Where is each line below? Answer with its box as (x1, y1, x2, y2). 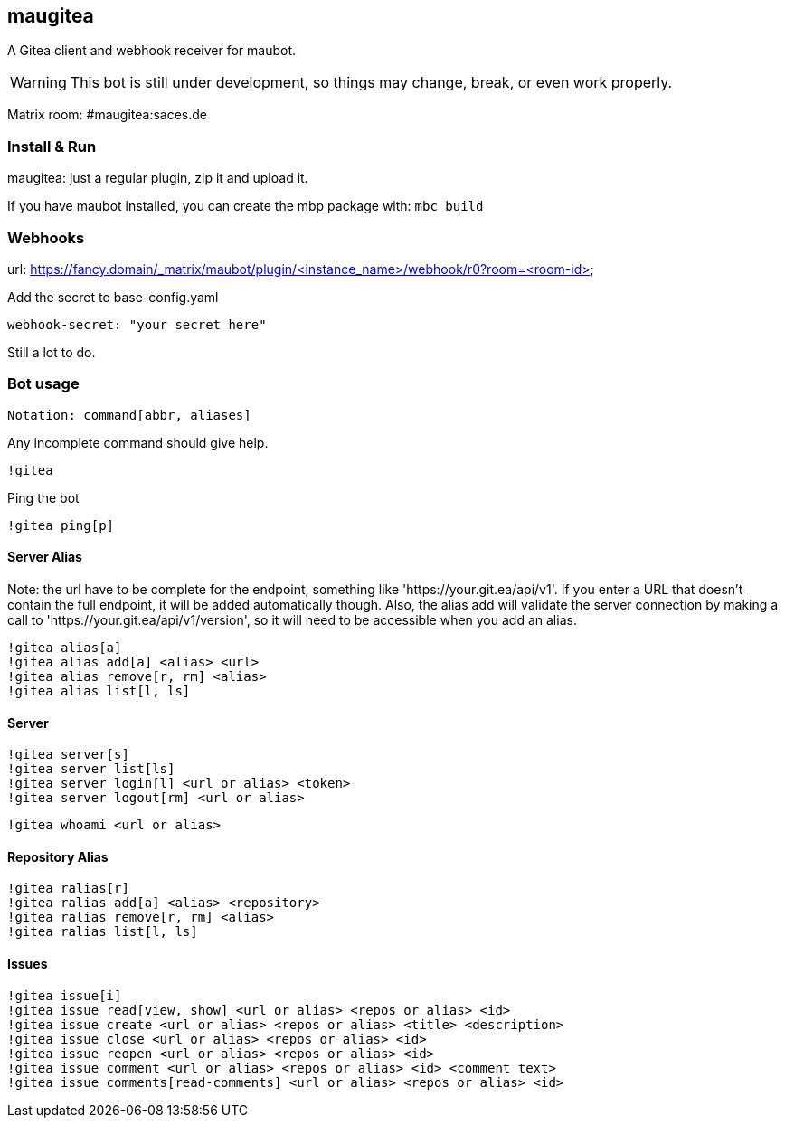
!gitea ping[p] (7, 517, 115, 533)
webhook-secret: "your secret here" (7, 317, 267, 332)
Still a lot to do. (7, 344, 96, 360)
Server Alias (7, 549, 82, 565)
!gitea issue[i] (7, 988, 122, 1003)
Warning (10, 73, 67, 92)
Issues (7, 955, 48, 971)
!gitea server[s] (7, 747, 129, 762)
